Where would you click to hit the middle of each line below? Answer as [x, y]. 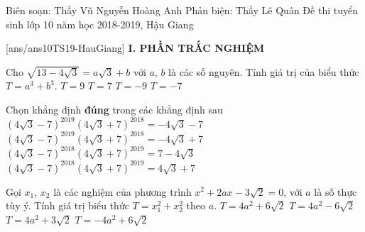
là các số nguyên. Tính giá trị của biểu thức [264, 71]
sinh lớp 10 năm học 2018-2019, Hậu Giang [100, 24]
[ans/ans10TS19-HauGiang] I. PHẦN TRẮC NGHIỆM [135, 48]
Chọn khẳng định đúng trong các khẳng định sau [114, 109]
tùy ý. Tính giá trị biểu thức [67, 205]
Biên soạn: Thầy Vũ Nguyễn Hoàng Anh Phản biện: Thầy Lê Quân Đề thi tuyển [182, 10]
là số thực [336, 191]
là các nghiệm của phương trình [122, 191]
